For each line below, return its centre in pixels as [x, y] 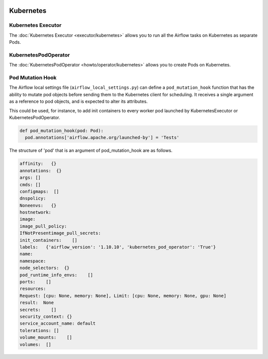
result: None [37, 303]
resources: [33, 289]
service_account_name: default [58, 323]
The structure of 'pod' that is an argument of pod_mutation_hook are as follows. [91, 150]
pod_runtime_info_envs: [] [56, 275]
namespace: [33, 261]
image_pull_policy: [43, 226]
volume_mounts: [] [46, 337]
